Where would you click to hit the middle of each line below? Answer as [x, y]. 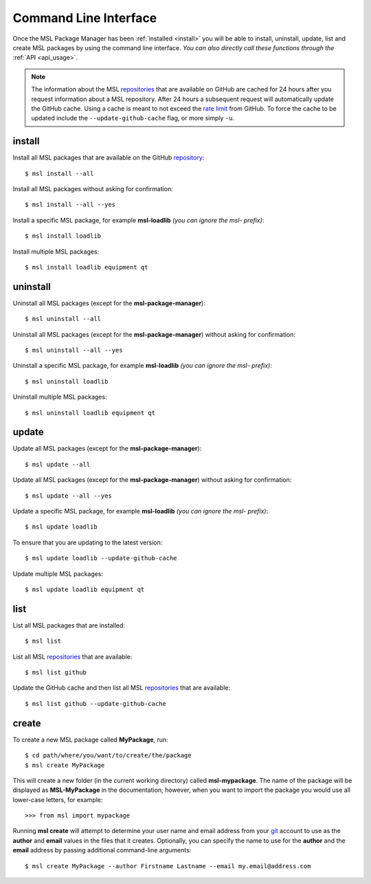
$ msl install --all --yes [70, 205]
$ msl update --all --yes [69, 496]
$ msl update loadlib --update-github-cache [101, 558]
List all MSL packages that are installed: [69, 625]
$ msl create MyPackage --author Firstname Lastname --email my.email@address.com [168, 866]
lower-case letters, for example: [58, 799]
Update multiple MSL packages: [58, 573]
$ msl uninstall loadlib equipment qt [90, 413]
